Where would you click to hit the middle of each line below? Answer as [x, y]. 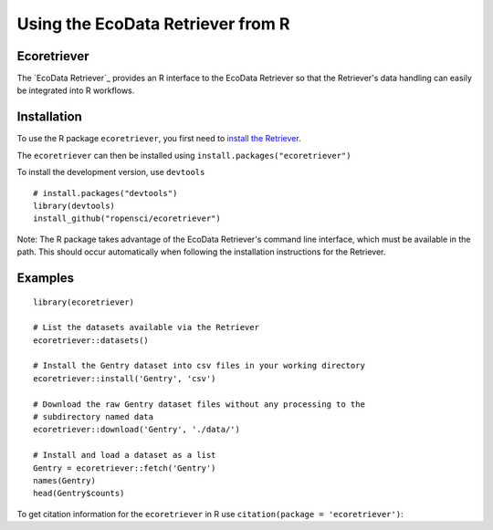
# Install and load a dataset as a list [125, 455]
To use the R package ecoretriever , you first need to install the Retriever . [159, 139]
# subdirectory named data [94, 417]
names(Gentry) [64, 480]
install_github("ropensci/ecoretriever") [127, 218]
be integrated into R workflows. [76, 90]
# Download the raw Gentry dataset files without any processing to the [199, 404]
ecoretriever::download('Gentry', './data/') [137, 430]
